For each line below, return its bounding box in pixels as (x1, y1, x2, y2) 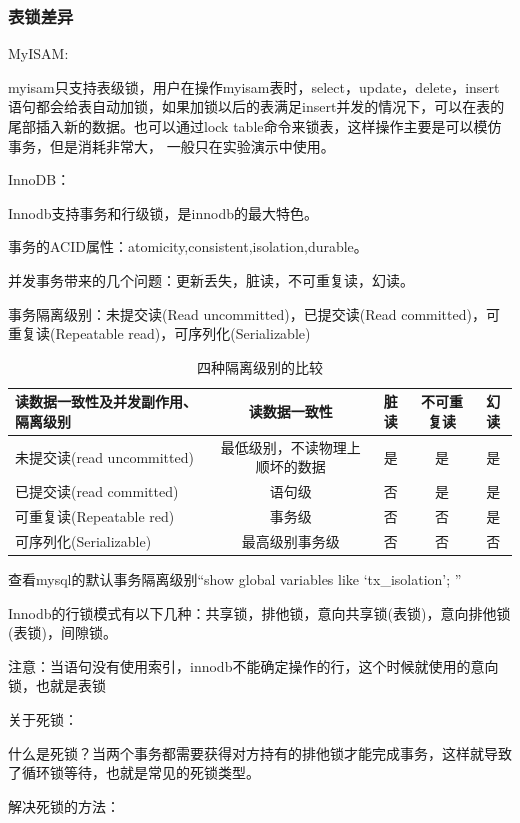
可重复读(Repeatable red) (15, 506, 175, 527)
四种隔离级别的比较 (197, 356, 323, 377)
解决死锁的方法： (8, 795, 120, 816)
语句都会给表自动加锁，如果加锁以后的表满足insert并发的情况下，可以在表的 (8, 96, 505, 117)
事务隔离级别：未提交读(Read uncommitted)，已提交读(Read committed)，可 (8, 303, 500, 324)
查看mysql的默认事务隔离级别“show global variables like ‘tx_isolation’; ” (8, 569, 462, 589)
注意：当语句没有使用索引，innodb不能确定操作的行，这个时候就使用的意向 (8, 655, 499, 676)
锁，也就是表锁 (8, 675, 106, 696)
